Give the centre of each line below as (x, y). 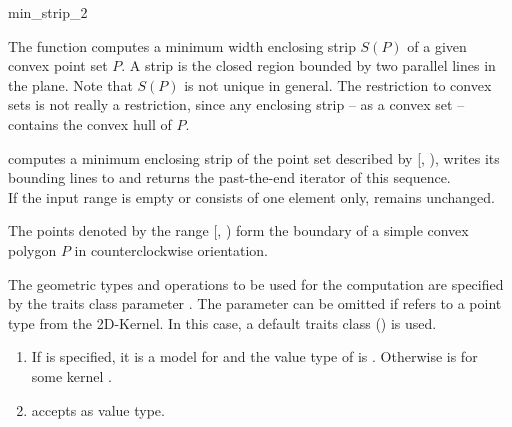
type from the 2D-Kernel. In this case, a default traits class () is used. (222, 322)
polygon (32, 249)
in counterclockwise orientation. (171, 249)
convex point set (58, 65)
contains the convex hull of (90, 123)
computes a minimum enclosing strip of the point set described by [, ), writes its (254, 157)
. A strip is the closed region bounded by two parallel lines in (308, 65)
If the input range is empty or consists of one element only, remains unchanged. (251, 196)
